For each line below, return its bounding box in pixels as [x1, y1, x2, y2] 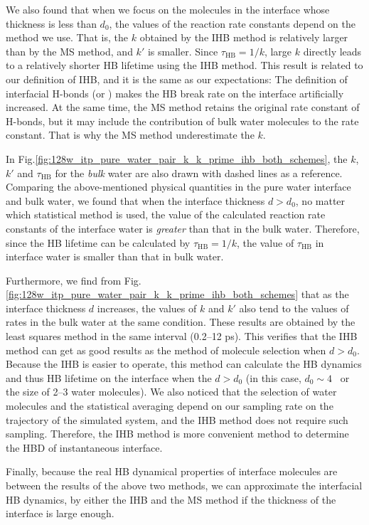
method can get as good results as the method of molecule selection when [6, 342, 326, 357]
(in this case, [245, 370, 301, 385]
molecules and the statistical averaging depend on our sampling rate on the [6, 398, 333, 413]
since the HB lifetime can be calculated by [6, 235, 191, 250]
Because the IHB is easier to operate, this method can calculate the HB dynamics [6, 356, 362, 371]
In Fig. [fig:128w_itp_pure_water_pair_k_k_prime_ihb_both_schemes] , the [6, 151, 348, 166]
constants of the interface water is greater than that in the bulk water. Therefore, [6, 221, 360, 235]
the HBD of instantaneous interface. [6, 440, 163, 455]
